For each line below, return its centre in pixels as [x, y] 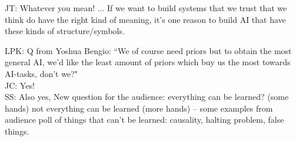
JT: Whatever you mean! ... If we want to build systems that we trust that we [146, 8]
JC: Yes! [20, 85]
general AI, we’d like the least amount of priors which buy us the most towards [148, 62]
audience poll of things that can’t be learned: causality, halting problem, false [144, 120]
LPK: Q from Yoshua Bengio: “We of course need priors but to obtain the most [148, 50]
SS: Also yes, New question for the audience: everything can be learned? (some [147, 97]
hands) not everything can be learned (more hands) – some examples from [139, 108]
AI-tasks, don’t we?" [41, 73]
